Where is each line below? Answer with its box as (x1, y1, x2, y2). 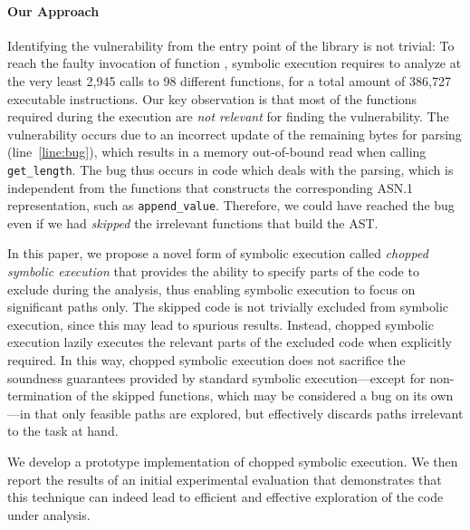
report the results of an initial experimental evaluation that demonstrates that (7, 469, 442, 488)
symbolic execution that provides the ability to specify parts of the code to (7, 262, 419, 281)
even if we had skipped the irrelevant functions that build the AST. (7, 213, 379, 232)
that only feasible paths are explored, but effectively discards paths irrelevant (34, 403, 464, 422)
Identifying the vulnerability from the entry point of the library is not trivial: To (7, 35, 455, 54)
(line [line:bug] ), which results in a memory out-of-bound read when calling (7, 142, 427, 161)
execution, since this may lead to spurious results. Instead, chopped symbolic (7, 314, 434, 333)
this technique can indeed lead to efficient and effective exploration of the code (7, 487, 444, 506)
